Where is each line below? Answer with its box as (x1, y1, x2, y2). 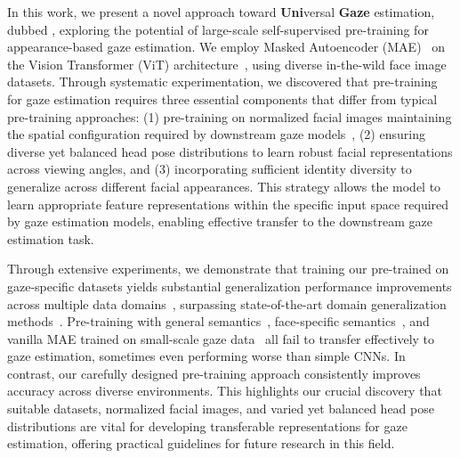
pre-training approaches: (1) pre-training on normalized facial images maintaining (7, 107, 452, 126)
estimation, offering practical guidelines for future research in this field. (7, 434, 395, 453)
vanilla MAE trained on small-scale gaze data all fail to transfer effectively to (7, 329, 435, 348)
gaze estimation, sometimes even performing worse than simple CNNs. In (7, 347, 406, 365)
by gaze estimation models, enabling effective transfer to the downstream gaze (7, 212, 432, 231)
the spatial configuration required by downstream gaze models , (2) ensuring (7, 125, 425, 143)
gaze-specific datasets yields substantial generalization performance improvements (7, 276, 452, 295)
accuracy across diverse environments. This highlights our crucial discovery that (7, 381, 442, 400)
